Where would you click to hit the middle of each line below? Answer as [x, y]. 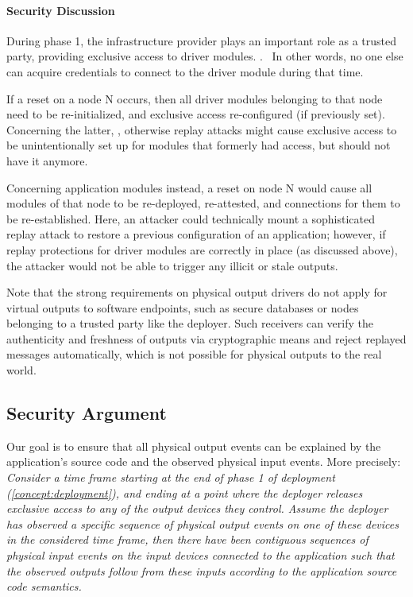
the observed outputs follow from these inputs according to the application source [202, 570]
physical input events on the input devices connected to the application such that [201, 555]
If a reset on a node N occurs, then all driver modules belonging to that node [195, 98]
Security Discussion [61, 10]
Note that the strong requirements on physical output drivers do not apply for [197, 292]
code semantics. [44, 586]
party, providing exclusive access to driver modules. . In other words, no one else [205, 56]
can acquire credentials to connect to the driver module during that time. [185, 71]
